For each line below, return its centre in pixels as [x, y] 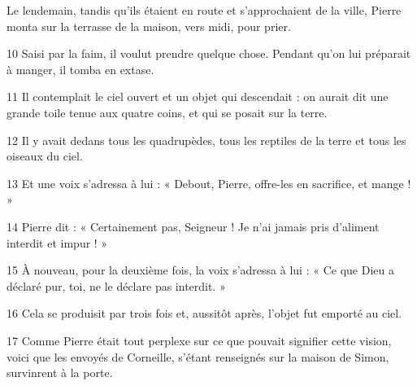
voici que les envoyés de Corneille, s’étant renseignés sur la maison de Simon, [198, 356]
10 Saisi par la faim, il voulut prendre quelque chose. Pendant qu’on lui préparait [209, 53]
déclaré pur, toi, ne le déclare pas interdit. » [116, 285]
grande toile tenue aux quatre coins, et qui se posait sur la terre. [167, 112]
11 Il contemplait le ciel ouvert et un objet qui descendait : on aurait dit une [198, 96]
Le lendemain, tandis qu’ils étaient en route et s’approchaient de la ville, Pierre [204, 10]
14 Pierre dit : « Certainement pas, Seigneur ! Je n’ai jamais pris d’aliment [193, 226]
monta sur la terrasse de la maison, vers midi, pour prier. [149, 26]
